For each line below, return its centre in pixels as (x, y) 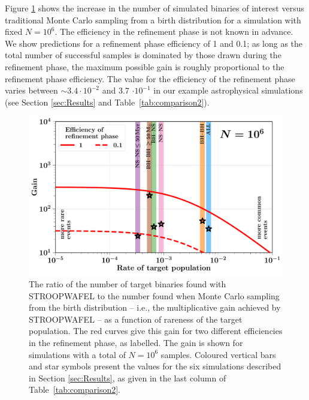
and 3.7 (116, 90)
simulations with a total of (77, 354)
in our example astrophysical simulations (228, 90)
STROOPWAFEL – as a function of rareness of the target (136, 319)
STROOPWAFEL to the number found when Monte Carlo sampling (154, 295)
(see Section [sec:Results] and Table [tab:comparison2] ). (107, 102)
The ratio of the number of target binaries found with (128, 283)
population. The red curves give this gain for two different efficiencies (156, 331)
